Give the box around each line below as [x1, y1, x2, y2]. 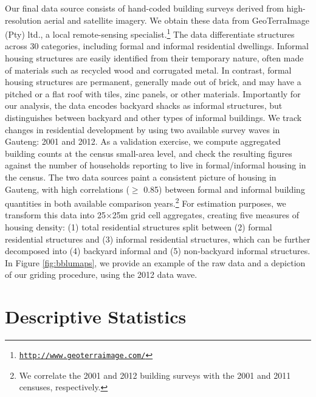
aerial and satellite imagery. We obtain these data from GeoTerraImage [44, 13, 310, 26]
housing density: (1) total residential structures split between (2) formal [5, 221, 272, 233]
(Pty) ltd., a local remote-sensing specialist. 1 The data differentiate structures [5, 26, 295, 40]
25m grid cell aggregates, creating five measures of [112, 209, 300, 221]
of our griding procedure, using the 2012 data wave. [5, 268, 197, 281]
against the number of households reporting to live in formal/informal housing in [5, 159, 306, 171]
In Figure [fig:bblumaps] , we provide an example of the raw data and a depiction [5, 256, 306, 269]
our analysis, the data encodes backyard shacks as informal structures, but [5, 99, 283, 112]
